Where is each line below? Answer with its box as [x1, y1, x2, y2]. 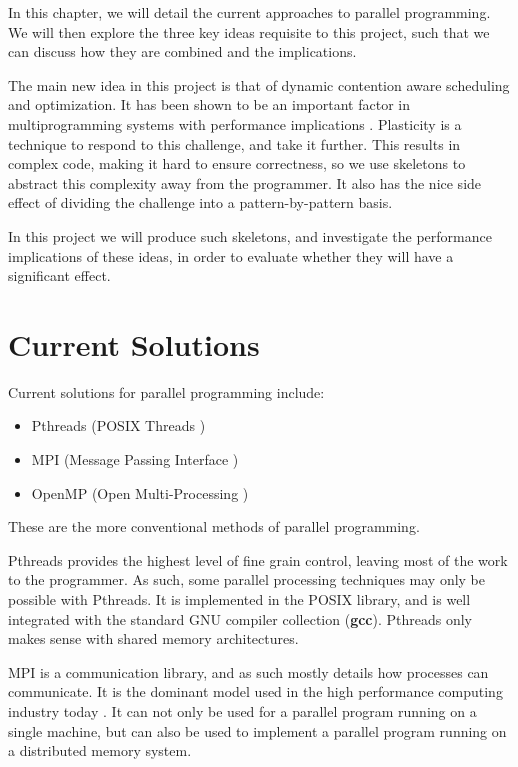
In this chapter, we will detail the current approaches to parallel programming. [8, 2, 491, 22]
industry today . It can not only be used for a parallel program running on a [8, 700, 477, 721]
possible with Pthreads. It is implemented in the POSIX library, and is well [8, 589, 471, 609]
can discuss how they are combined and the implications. [8, 41, 357, 62]
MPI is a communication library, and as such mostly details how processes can [8, 661, 489, 682]
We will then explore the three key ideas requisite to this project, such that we [8, 21, 490, 42]
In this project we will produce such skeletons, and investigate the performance [8, 225, 492, 246]
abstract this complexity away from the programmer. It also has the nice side [8, 172, 482, 193]
